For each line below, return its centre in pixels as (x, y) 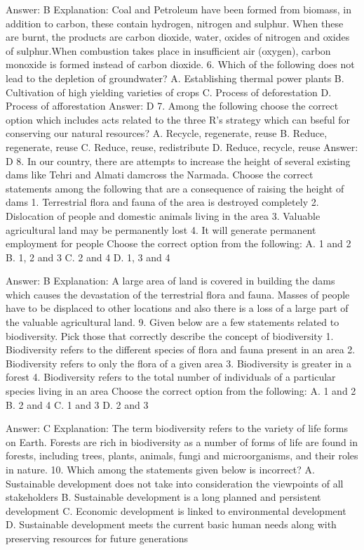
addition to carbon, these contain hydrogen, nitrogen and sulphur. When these (175, 23)
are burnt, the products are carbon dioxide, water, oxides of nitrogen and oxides (178, 37)
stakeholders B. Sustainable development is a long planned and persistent (163, 497)
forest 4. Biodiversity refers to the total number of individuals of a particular (171, 377)
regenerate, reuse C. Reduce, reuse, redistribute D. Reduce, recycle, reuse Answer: (182, 146)
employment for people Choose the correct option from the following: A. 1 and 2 (178, 243)
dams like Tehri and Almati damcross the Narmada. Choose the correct (160, 175)
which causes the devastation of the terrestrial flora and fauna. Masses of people (178, 294)
